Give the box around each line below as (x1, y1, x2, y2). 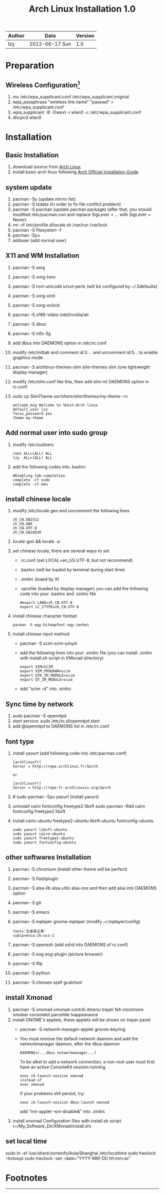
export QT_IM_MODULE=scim (19, 677, 73, 682)
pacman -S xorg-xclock (12, 302, 60, 308)
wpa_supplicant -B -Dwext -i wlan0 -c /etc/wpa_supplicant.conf (12, 110, 142, 115)
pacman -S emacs (12, 909, 50, 915)
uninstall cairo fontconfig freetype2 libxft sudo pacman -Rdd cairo (12, 803, 146, 809)
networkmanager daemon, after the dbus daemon (19, 1041, 120, 1046)
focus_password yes (12, 411, 53, 416)
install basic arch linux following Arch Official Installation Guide (12, 169, 139, 175)
